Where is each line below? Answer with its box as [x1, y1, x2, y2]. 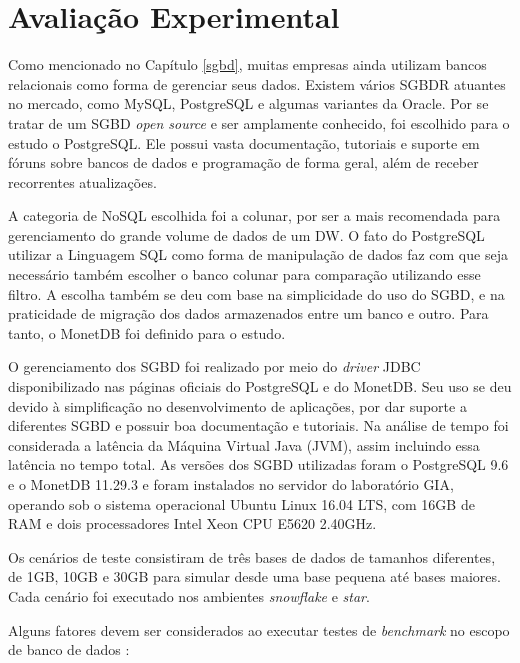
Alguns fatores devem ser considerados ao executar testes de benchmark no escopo [8, 619, 510, 640]
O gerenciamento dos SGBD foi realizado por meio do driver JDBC [8, 356, 421, 377]
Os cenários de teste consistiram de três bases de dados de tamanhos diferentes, [8, 546, 496, 567]
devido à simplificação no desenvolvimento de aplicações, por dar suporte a [8, 395, 467, 416]
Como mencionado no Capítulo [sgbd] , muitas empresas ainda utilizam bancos [8, 54, 487, 75]
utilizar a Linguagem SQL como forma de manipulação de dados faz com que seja [8, 244, 508, 265]
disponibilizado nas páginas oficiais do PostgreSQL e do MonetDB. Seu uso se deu [8, 376, 512, 397]
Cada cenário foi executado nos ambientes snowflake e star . [8, 585, 370, 606]
